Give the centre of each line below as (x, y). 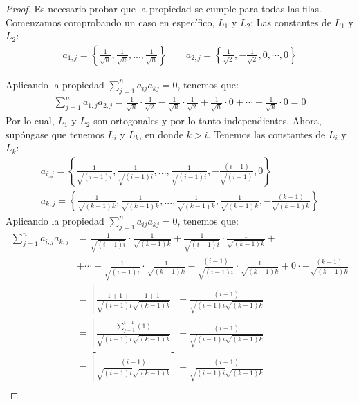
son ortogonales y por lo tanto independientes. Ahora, (208, 121)
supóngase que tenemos (55, 134)
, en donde (161, 134)
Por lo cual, (30, 121)
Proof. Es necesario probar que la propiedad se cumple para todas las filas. (164, 8)
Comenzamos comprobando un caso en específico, (110, 22)
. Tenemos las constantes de (267, 134)
